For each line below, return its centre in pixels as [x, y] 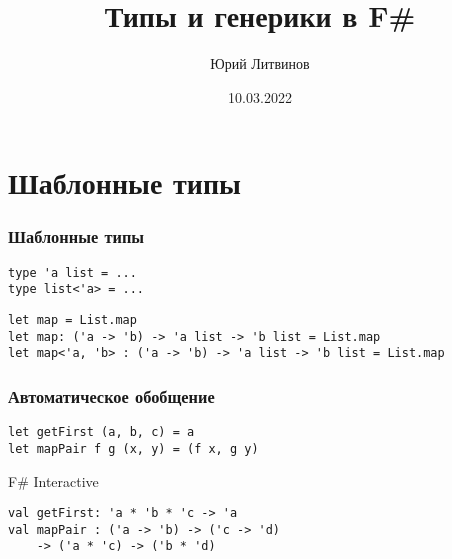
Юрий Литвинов [260, 63]
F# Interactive [53, 480]
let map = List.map [72, 320]
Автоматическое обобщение [111, 395]
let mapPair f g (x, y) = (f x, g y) [133, 448]
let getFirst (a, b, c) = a [101, 432]
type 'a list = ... [72, 272]
